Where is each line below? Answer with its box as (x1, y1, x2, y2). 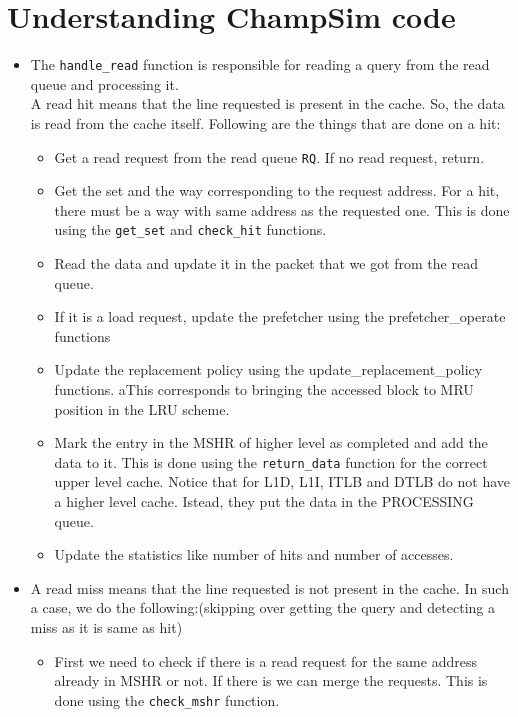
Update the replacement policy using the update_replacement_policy (54, 359, 483, 380)
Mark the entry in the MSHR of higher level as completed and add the (54, 432, 488, 453)
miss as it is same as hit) (30, 617, 183, 638)
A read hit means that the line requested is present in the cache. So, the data (30, 93, 505, 114)
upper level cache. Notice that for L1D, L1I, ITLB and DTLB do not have (54, 471, 511, 492)
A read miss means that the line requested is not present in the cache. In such (30, 577, 509, 598)
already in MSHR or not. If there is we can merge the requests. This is (54, 670, 488, 691)
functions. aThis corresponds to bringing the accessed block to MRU (54, 379, 474, 400)
